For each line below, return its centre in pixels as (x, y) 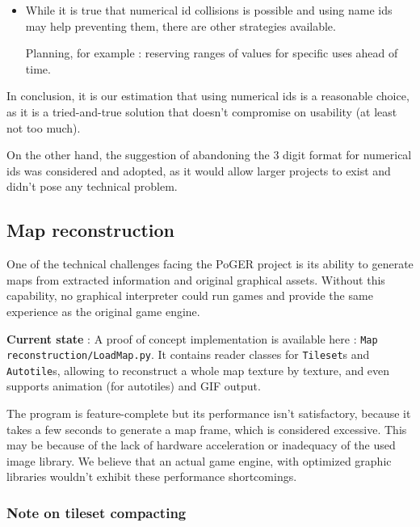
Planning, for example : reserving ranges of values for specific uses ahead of (212, 53)
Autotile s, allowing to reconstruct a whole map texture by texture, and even (198, 370)
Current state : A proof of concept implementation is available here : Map (192, 338)
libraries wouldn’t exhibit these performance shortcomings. (152, 476)
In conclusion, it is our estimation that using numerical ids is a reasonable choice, (208, 96)
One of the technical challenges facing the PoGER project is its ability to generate (210, 264)
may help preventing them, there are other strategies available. (181, 25)
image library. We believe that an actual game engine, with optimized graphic (199, 460)
